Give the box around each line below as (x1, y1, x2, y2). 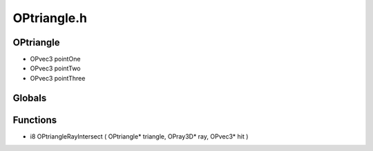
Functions (12, 114, 57, 125)
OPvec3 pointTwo (30, 64, 81, 72)
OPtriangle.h (12, 10, 88, 26)
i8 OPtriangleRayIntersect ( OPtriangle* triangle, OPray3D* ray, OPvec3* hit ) (30, 132, 249, 141)
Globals (12, 92, 47, 103)
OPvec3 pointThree (30, 74, 86, 82)
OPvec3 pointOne (30, 55, 81, 63)
